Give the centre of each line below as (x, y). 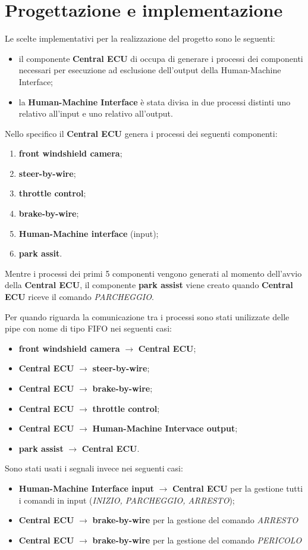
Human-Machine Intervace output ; (165, 428)
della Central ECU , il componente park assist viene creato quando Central (149, 285)
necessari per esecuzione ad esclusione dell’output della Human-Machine (150, 70)
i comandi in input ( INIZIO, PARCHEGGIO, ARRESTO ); (127, 500)
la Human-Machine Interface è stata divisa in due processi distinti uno (155, 101)
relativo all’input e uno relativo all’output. (96, 113)
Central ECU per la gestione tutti (238, 488)
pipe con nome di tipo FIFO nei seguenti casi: (88, 328)
